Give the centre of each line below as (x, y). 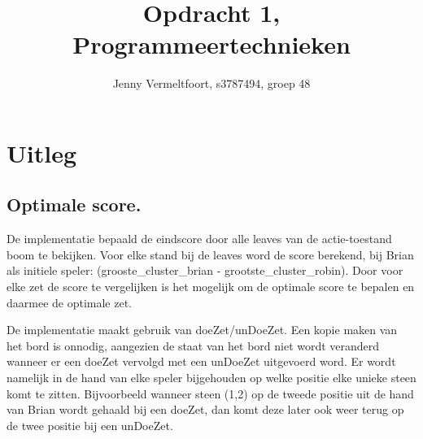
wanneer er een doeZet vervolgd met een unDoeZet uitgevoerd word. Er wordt (201, 361)
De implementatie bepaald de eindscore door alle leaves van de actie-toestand (199, 239)
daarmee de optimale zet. (70, 302)
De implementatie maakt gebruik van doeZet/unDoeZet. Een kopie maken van (202, 330)
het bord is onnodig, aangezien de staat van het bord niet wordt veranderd (193, 345)
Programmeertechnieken (211, 44)
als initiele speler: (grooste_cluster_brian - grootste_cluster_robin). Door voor (205, 270)
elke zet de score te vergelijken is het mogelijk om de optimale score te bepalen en (211, 287)
